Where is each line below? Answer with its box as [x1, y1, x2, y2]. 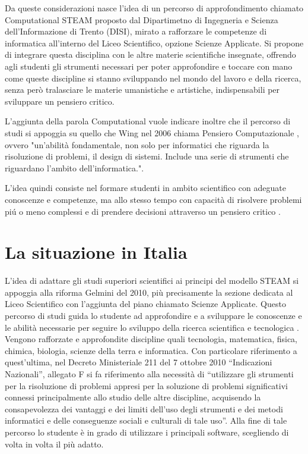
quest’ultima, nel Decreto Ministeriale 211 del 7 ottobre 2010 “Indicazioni [5, 356, 272, 368]
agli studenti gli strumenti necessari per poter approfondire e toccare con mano [5, 60, 293, 72]
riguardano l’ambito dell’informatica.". [5, 161, 144, 174]
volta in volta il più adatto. [5, 437, 104, 450]
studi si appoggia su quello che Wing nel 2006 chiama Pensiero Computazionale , [5, 126, 299, 139]
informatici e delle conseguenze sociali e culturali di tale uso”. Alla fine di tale [5, 414, 287, 427]
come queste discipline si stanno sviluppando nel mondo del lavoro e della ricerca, [5, 71, 301, 84]
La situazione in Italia [5, 240, 188, 264]
